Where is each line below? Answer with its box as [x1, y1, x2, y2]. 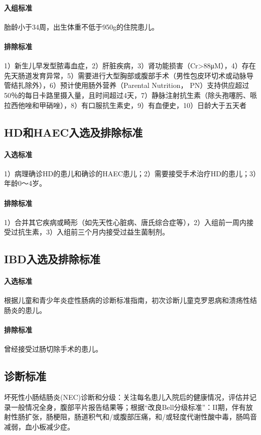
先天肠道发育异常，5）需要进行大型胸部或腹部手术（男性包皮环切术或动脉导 [4, 70, 253, 80]
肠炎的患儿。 [4, 305, 46, 315]
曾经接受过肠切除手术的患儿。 [4, 344, 102, 354]
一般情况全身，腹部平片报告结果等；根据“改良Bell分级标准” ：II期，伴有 [11, 401, 246, 412]
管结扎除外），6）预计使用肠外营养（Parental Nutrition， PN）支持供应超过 [4, 80, 249, 90]
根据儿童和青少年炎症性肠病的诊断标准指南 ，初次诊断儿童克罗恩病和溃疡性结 [4, 295, 257, 305]
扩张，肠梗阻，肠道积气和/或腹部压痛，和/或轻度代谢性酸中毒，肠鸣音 [25, 411, 257, 422]
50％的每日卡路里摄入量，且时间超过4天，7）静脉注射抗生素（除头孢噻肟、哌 [4, 89, 257, 100]
